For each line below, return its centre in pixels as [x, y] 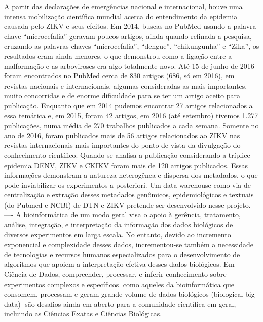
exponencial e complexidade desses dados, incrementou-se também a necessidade [129, 244]
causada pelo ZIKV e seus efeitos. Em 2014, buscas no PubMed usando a [118, 26]
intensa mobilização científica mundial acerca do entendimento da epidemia [121, 16]
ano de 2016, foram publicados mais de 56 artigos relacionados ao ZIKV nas [122, 135]
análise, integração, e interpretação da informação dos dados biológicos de [119, 225]
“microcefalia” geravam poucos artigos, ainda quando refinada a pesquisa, [138, 36]
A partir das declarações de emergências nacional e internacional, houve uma [123, 6]
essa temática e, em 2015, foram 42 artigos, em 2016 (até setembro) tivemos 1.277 [131, 115]
